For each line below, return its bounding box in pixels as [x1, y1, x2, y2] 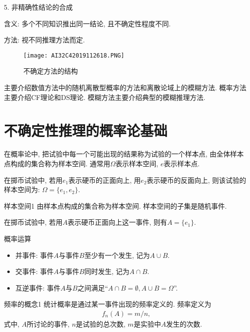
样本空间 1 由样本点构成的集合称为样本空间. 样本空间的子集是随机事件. [4, 200, 227, 211]
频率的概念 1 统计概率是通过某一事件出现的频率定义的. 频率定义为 [4, 299, 212, 309]
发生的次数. [166, 318, 202, 329]
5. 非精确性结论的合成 [4, 2, 73, 12]
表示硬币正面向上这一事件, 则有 [68, 217, 167, 227]
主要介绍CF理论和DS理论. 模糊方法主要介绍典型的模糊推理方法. [4, 92, 206, 102]
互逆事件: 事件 [15, 282, 61, 293]
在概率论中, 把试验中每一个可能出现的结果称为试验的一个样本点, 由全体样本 [4, 149, 244, 159]
